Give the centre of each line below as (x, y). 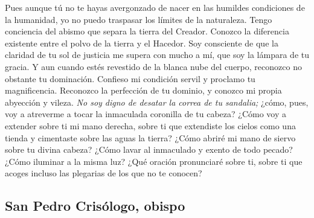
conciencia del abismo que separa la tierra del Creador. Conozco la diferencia (147, 31)
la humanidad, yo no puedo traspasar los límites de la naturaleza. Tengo (139, 19)
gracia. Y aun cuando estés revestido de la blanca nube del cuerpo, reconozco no (153, 66)
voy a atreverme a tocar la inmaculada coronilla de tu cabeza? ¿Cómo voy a (146, 114)
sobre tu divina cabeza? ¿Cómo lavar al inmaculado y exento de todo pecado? (149, 149)
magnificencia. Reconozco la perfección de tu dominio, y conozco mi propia (143, 90)
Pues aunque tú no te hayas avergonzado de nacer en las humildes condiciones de (155, 7)
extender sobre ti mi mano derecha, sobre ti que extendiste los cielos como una (150, 125)
